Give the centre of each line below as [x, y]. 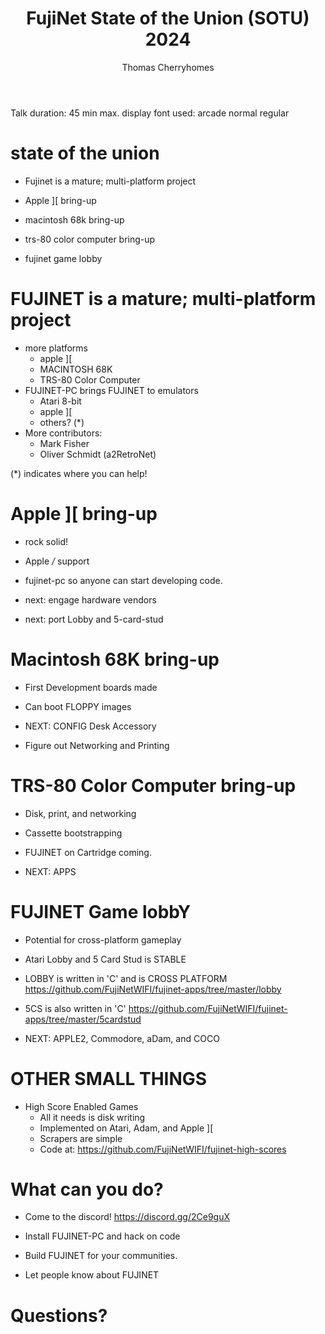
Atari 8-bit [60, 401]
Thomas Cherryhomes [168, 67]
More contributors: [63, 433]
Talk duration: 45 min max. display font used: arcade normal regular [150, 113]
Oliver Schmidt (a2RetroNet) [98, 454]
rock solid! [46, 541]
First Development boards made [91, 687]
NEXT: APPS [50, 871]
